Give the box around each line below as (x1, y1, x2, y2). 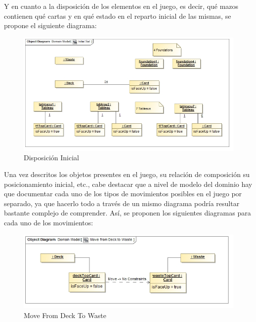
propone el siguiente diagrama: (4, 20, 97, 31)
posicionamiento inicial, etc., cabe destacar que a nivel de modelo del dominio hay (4, 179, 253, 189)
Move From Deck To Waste (24, 310, 106, 320)
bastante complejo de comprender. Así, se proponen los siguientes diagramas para (4, 208, 251, 218)
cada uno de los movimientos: (4, 217, 93, 228)
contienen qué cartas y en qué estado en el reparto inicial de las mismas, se (4, 10, 231, 21)
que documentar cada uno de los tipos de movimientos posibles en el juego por (4, 188, 242, 199)
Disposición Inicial (24, 152, 79, 163)
